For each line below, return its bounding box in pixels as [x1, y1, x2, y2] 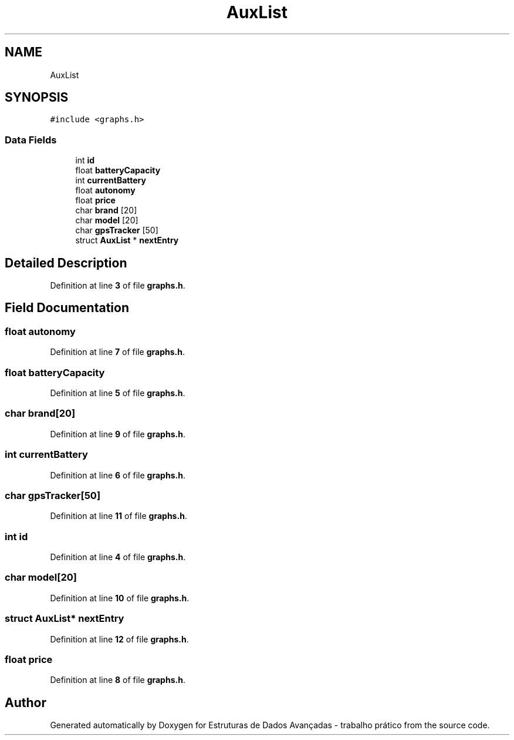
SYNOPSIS [5, 90, 69, 105]
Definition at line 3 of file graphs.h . [50, 280, 185, 291]
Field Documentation [5, 300, 129, 316]
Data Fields [5, 133, 57, 146]
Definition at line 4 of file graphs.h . [50, 552, 186, 562]
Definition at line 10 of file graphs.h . [50, 592, 190, 603]
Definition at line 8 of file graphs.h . [50, 675, 185, 685]
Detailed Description [5, 255, 127, 270]
